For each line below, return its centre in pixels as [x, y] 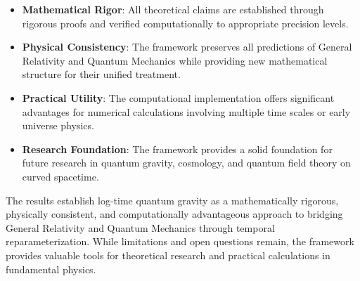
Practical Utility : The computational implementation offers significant [178, 97]
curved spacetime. [60, 176]
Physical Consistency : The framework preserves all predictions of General [187, 47]
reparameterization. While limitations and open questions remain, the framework [180, 241]
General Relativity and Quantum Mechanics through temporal [140, 227]
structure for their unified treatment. [101, 74]
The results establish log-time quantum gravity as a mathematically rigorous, [172, 200]
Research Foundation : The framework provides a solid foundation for [177, 149]
